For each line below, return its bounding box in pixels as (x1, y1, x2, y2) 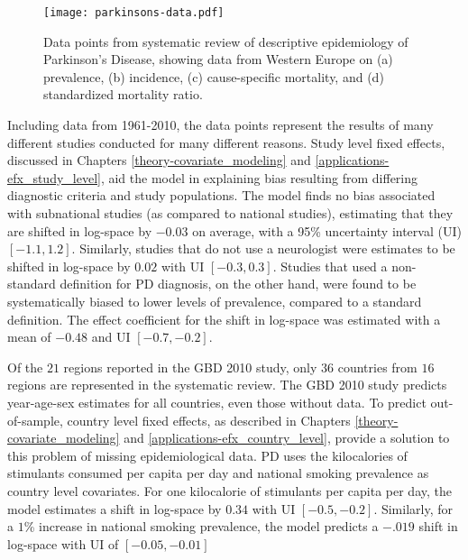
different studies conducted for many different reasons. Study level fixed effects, (7, 133, 445, 151)
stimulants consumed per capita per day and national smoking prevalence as (7, 464, 429, 482)
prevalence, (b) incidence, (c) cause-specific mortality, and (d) (43, 67, 384, 86)
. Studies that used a (272, 256, 388, 275)
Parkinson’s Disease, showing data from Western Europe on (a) (43, 50, 393, 69)
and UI (91, 327, 131, 346)
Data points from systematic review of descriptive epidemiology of (43, 32, 408, 50)
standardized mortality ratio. (43, 85, 203, 104)
